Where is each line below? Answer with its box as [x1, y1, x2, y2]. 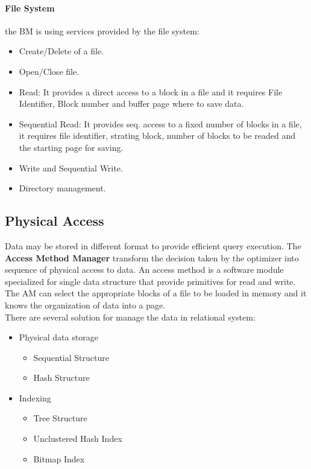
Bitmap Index [33, 452, 85, 465]
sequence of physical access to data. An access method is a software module [5, 263, 284, 276]
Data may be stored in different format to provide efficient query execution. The [5, 239, 301, 252]
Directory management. [19, 182, 106, 194]
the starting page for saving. [19, 141, 124, 153]
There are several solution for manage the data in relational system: [5, 310, 256, 323]
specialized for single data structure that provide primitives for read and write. [5, 275, 296, 287]
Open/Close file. [19, 65, 80, 77]
